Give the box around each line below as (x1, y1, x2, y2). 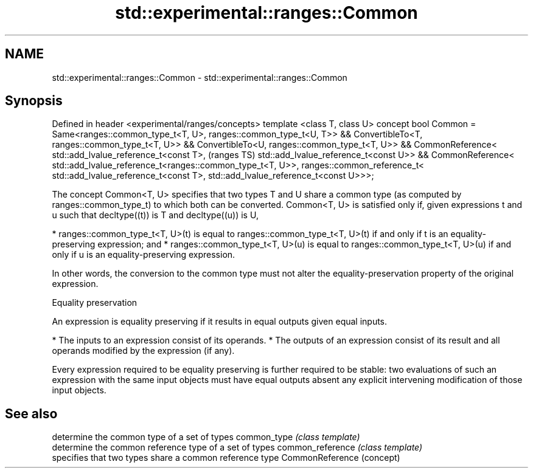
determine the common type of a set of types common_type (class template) (52, 432, 360, 443)
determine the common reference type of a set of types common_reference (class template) (52, 442, 423, 453)
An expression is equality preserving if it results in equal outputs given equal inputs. (52, 316, 388, 327)
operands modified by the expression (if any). (52, 345, 235, 356)
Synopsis (5, 93, 63, 109)
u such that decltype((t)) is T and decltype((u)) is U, (52, 210, 259, 221)
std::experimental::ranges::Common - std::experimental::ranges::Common (52, 72, 347, 83)
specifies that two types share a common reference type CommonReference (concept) (52, 452, 400, 463)
